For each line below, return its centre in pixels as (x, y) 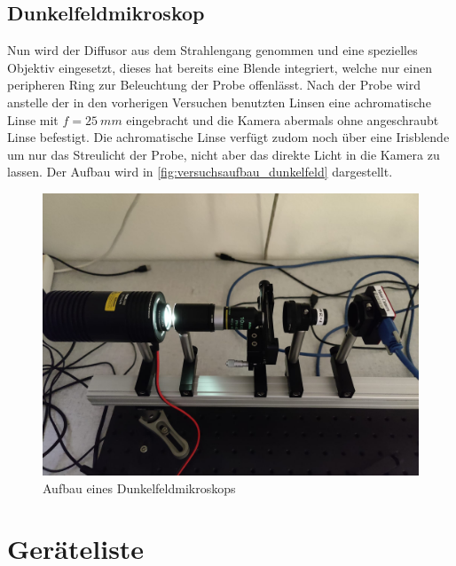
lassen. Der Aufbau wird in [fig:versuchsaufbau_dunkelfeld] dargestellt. (200, 172)
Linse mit (33, 119)
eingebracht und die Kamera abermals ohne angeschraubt (283, 119)
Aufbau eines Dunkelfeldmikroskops (139, 487)
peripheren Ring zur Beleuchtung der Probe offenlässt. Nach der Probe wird (214, 85)
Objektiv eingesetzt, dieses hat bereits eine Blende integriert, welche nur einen (220, 67)
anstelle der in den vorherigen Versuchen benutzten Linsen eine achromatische (219, 102)
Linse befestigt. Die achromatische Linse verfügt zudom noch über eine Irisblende (228, 137)
